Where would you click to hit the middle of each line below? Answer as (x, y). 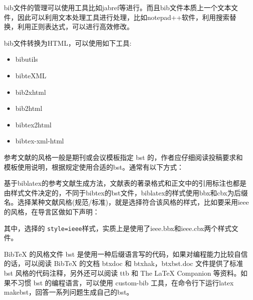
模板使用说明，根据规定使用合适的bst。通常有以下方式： (94, 167)
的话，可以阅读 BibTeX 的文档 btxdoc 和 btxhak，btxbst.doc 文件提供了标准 (124, 263)
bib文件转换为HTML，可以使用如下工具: (68, 43)
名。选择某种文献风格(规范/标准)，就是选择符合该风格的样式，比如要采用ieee (126, 202)
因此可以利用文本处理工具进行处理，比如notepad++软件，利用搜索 (123, 17)
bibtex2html (33, 124)
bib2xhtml (31, 92)
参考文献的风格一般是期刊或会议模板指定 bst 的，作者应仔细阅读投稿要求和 (124, 157)
